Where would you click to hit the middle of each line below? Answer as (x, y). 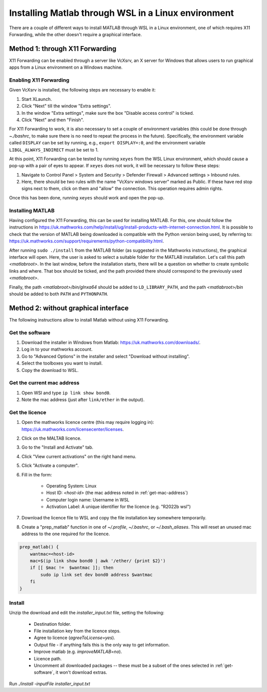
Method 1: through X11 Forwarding (63, 49)
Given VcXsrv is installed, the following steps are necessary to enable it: (82, 90)
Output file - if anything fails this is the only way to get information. (102, 645)
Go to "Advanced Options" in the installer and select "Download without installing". (106, 356)
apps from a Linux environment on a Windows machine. (66, 67)
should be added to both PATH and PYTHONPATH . (59, 294)
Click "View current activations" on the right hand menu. (79, 456)
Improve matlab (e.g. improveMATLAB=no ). (78, 652)
